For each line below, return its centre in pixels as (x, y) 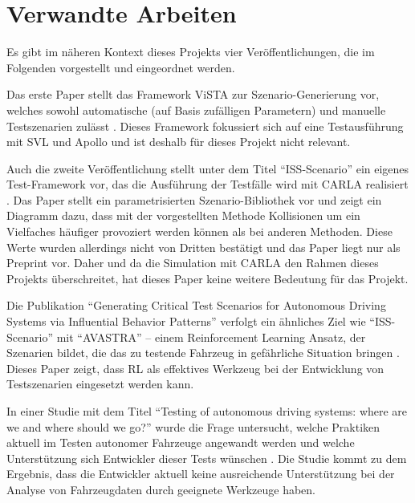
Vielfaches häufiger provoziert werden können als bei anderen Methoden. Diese (199, 231)
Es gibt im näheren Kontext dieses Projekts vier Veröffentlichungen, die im (191, 52)
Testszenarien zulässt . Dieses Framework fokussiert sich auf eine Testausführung (205, 126)
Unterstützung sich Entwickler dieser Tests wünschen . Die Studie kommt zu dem (207, 458)
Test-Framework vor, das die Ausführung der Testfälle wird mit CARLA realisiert (207, 184)
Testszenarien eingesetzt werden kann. (100, 384)
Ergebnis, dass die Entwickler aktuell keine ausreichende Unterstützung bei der (201, 474)
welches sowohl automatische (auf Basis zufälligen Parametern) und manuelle (196, 110)
